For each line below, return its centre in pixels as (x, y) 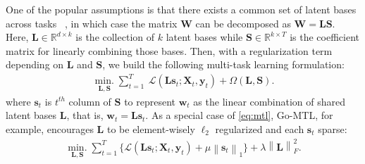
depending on (35, 64)
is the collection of (115, 37)
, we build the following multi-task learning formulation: (223, 64)
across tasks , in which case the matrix (92, 23)
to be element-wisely (151, 128)
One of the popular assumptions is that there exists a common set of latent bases (181, 9)
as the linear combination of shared (270, 101)
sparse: (333, 128)
